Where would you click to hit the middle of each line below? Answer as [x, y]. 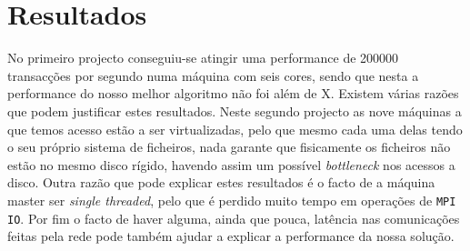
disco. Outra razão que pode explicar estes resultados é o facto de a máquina [221, 182]
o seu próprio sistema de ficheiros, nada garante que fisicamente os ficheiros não [229, 147]
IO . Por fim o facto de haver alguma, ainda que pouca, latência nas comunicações [234, 218]
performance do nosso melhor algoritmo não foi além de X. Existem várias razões [233, 93]
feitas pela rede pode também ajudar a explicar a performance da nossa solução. [231, 236]
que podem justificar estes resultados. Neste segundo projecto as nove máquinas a [235, 110]
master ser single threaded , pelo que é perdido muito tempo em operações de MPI [232, 200]
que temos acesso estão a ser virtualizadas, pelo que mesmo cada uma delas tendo [235, 129]
